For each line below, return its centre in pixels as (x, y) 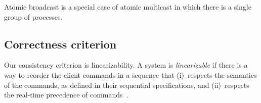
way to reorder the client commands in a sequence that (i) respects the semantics (130, 74)
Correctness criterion (60, 44)
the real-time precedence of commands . (66, 95)
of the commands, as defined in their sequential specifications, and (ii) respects (127, 85)
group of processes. (33, 16)
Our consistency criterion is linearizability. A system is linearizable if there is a (126, 65)
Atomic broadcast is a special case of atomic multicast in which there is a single (128, 7)
